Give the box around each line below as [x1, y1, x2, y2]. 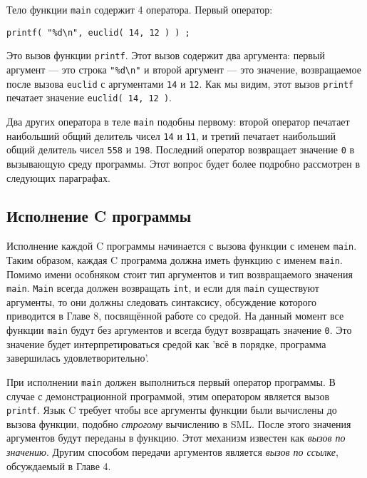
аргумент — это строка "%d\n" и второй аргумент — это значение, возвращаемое [6, 61, 361, 76]
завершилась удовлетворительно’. [6, 350, 150, 365]
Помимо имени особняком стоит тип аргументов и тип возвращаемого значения [6, 266, 353, 281]
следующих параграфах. [6, 170, 110, 185]
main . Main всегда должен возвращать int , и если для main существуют [6, 280, 319, 295]
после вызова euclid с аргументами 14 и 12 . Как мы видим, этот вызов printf [6, 76, 354, 91]
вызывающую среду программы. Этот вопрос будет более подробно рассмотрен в [6, 156, 361, 171]
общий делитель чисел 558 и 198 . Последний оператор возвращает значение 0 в [6, 142, 355, 157]
